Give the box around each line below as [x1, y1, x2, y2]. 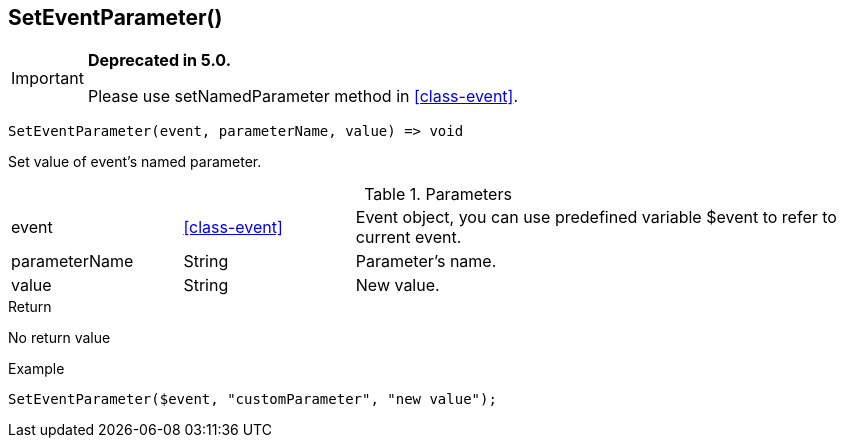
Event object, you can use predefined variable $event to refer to [355, 207, 837, 228]
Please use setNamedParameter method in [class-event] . [87, 86, 519, 107]
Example [8, 360, 65, 378]
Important [11, 68, 84, 89]
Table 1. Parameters [364, 184, 512, 205]
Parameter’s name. [355, 251, 497, 272]
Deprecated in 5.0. [87, 50, 231, 71]
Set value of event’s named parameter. [8, 153, 262, 171]
